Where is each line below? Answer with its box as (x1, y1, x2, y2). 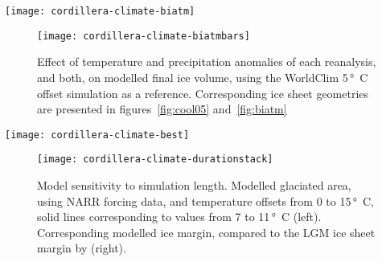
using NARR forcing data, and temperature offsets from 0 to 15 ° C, (37, 192, 375, 209)
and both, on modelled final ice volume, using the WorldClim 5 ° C (37, 68, 368, 85)
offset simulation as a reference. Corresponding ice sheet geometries (37, 84, 369, 101)
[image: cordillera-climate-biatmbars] (37, 30, 250, 42)
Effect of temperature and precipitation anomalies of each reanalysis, (37, 53, 376, 70)
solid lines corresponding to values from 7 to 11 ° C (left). (37, 208, 322, 225)
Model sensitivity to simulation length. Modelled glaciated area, (37, 177, 351, 193)
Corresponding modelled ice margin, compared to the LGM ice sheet (37, 223, 376, 240)
